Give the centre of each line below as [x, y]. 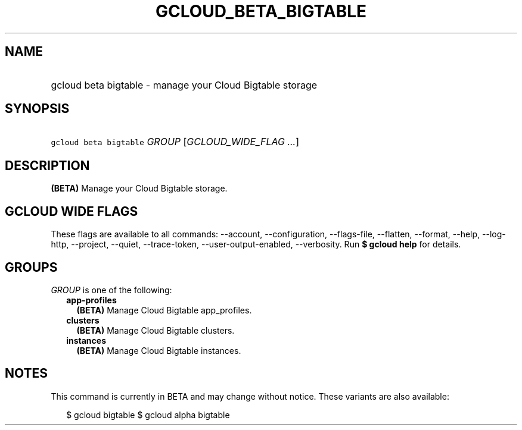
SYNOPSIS [37, 109]
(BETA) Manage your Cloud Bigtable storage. [139, 189]
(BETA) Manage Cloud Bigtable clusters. [156, 330]
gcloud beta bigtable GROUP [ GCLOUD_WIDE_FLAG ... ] [175, 142]
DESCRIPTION [47, 165]
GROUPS [31, 267]
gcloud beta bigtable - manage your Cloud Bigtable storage [184, 85]
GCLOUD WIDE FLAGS [72, 211]
